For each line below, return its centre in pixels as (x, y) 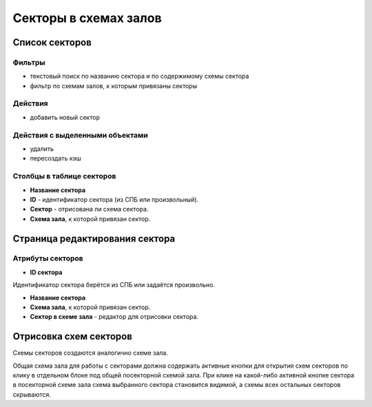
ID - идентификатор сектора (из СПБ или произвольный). (114, 199)
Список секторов (52, 42)
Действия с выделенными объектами (80, 135)
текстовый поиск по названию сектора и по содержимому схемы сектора (139, 76)
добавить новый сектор (65, 117)
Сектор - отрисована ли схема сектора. (89, 209)
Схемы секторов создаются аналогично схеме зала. (90, 353)
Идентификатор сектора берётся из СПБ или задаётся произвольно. (114, 285)
